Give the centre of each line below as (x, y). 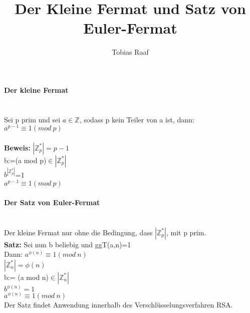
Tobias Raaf (130, 52)
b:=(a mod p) (25, 160)
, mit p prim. (186, 232)
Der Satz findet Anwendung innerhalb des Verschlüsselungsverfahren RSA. (118, 305)
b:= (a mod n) (27, 277)
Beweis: (17, 147)
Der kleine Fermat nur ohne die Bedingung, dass (78, 232)
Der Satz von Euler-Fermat (52, 202)
